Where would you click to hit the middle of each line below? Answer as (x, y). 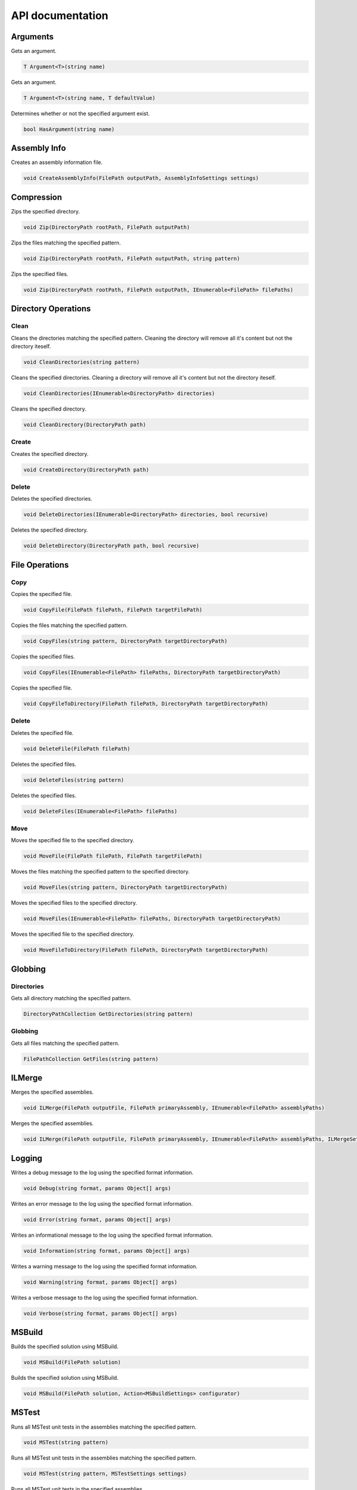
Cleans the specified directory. (48, 409)
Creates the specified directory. (50, 454)
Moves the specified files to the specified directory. (74, 903)
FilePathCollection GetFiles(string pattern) (91, 1059)
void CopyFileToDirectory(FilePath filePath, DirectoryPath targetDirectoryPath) (146, 704)
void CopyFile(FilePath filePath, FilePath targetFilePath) (113, 610)
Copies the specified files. (43, 657)
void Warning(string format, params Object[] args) (101, 1282)
